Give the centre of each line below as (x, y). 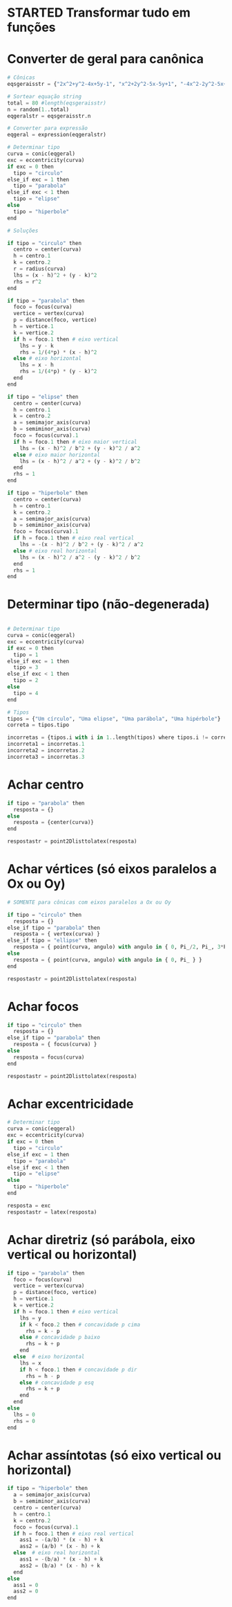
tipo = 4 (26, 693)
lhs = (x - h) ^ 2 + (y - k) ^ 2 (55, 275)
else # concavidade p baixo (60, 1338)
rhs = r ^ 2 (27, 282)
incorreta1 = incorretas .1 (46, 744)
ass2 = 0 (26, 1591)
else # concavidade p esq (57, 1383)
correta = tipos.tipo (38, 725)
